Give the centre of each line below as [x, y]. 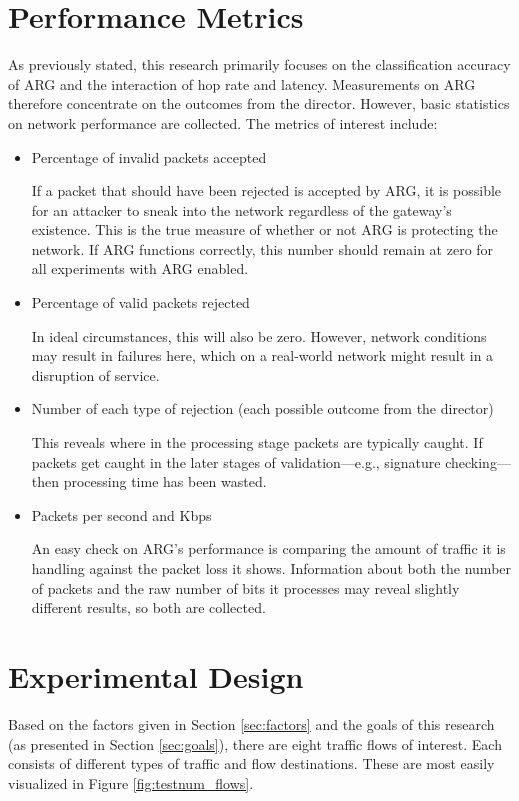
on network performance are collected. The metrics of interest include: [223, 122]
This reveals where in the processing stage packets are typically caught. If [257, 442]
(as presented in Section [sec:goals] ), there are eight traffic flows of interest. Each [255, 743]
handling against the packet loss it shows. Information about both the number [271, 568]
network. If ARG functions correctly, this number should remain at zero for [262, 248]
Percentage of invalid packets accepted [149, 156]
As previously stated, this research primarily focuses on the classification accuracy [259, 64]
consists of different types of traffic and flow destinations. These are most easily [251, 763]
